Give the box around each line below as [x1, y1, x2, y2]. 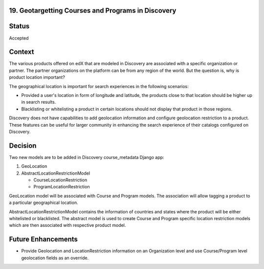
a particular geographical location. [9, 200, 78, 205]
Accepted [9, 35, 29, 41]
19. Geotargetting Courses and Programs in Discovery [9, 6, 176, 15]
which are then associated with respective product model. [9, 223, 126, 228]
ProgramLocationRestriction [33, 184, 90, 190]
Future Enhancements [9, 235, 78, 244]
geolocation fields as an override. [21, 255, 89, 261]
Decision [9, 141, 37, 150]
